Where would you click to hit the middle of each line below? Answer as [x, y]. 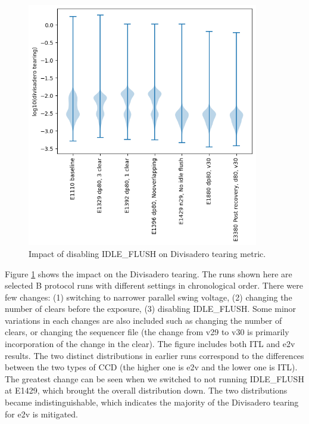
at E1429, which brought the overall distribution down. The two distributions [146, 390]
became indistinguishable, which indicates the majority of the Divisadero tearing [152, 402]
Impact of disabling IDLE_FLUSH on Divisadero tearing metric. [147, 253]
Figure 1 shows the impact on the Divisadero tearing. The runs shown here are [149, 273]
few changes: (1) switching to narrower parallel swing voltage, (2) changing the [149, 297]
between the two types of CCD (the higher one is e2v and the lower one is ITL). [151, 367]
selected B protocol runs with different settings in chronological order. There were [154, 285]
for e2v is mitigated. [42, 414]
